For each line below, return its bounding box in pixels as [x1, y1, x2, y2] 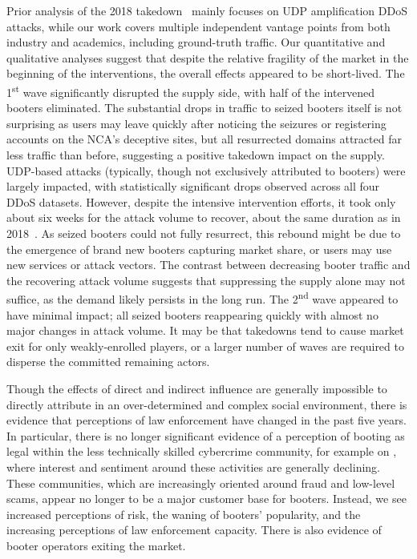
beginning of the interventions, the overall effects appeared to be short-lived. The [6, 65, 405, 82]
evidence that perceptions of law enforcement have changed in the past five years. [6, 412, 407, 428]
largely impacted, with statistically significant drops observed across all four [6, 178, 380, 195]
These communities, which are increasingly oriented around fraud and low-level [6, 474, 395, 491]
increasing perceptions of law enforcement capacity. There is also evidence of [6, 521, 382, 538]
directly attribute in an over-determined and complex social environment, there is [6, 396, 407, 412]
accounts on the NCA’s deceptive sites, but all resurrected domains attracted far [6, 131, 402, 147]
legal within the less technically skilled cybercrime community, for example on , [6, 443, 397, 460]
